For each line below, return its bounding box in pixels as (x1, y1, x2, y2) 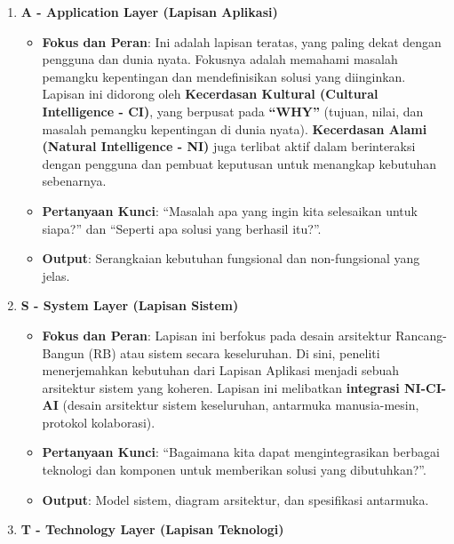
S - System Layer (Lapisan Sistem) (20, 296, 239, 315)
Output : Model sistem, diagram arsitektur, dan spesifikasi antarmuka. (42, 490, 429, 508)
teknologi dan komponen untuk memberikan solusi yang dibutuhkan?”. (42, 460, 426, 479)
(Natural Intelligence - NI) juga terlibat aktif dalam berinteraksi (42, 137, 416, 156)
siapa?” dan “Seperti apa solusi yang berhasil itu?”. (42, 219, 322, 237)
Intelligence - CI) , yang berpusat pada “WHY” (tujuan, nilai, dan (42, 101, 424, 120)
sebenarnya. (42, 172, 107, 190)
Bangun (42, 343, 84, 362)
